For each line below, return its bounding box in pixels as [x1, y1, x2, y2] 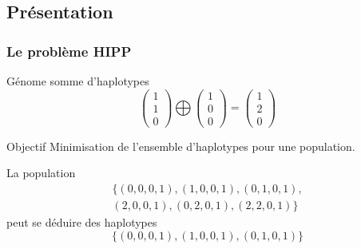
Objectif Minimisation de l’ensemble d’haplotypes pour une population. [6, 137, 355, 154]
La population [6, 164, 76, 181]
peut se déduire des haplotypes [6, 214, 157, 230]
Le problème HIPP [6, 41, 132, 61]
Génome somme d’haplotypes [6, 73, 149, 89]
